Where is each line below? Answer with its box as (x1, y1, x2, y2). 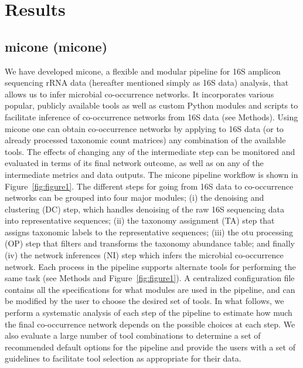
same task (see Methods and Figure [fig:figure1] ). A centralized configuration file (5, 272, 295, 284)
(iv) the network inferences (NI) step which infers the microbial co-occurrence (5, 249, 284, 261)
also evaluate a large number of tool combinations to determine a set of (5, 329, 261, 342)
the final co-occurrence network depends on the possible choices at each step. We (5, 318, 295, 330)
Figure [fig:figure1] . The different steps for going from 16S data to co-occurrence (5, 180, 294, 192)
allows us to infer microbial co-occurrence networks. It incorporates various (5, 87, 274, 100)
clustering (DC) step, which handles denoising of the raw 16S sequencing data (5, 202, 285, 215)
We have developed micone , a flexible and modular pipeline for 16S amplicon (5, 65, 281, 77)
